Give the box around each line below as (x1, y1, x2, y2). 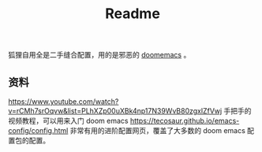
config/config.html (8, 126, 69, 135)
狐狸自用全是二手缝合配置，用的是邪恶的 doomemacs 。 (8, 50, 191, 60)
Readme (105, 5, 160, 23)
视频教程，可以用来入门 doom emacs (8, 116, 129, 125)
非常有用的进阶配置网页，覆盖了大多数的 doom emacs (69, 126, 246, 135)
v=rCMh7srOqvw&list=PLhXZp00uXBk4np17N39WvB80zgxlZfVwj (8, 106, 223, 115)
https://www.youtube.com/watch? (8, 97, 119, 106)
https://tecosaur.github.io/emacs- (129, 116, 240, 125)
